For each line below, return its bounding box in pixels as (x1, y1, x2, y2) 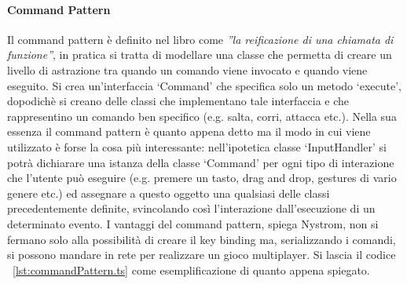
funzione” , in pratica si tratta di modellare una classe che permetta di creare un (7, 46, 392, 63)
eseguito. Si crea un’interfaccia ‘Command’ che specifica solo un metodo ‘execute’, (7, 77, 401, 93)
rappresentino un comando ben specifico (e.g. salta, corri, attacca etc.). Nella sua (7, 107, 397, 124)
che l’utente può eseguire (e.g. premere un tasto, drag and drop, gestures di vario (7, 169, 397, 186)
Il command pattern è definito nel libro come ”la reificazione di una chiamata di (7, 31, 394, 47)
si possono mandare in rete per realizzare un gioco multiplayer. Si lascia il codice (7, 246, 396, 263)
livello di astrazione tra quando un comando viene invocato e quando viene (7, 61, 368, 78)
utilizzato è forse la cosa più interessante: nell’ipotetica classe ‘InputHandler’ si (7, 138, 387, 155)
